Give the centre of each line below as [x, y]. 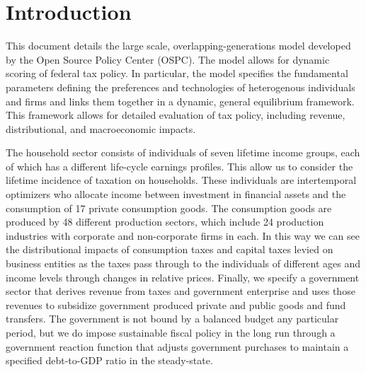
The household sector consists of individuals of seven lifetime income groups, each [183, 152]
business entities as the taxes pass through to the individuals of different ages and [183, 263]
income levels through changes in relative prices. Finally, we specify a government [183, 277]
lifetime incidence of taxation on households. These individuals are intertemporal [181, 180]
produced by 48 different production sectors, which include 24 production [165, 222]
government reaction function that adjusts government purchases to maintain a [177, 346]
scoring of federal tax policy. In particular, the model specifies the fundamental [177, 73]
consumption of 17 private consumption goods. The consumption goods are [169, 208]
